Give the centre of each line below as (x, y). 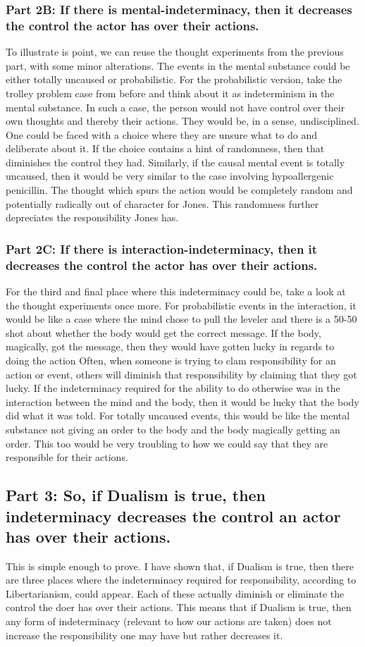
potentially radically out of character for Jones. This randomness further (162, 203)
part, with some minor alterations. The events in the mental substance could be (178, 65)
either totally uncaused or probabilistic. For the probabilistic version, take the (174, 79)
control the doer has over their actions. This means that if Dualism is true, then (179, 607)
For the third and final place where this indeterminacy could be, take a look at (176, 291)
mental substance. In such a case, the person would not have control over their (175, 107)
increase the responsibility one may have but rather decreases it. (144, 635)
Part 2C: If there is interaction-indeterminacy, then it (162, 248)
